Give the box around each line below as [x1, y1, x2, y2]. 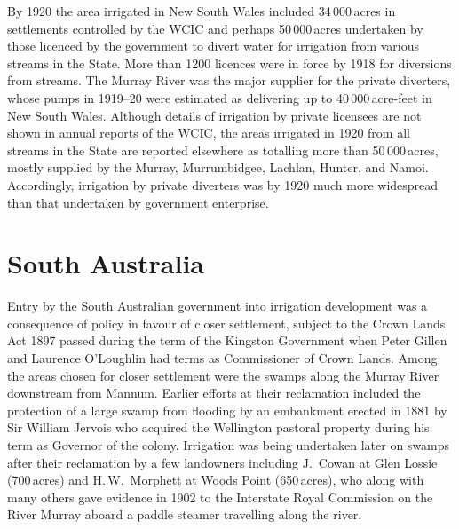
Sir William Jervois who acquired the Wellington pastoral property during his [7, 418, 430, 437]
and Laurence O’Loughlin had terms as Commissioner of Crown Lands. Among [7, 349, 438, 367]
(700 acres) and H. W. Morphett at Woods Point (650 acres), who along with [7, 470, 424, 489]
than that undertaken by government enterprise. [7, 193, 269, 211]
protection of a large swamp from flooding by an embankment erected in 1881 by [7, 400, 447, 419]
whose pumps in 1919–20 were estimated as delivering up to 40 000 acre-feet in [7, 88, 432, 107]
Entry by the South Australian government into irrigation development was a [7, 296, 428, 315]
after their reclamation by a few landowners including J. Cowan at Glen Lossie [7, 453, 438, 471]
